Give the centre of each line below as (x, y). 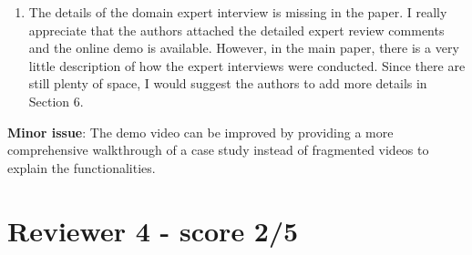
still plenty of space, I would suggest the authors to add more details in (228, 83)
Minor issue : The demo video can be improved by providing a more (200, 132)
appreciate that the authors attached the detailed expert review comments (236, 30)
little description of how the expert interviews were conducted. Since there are (247, 65)
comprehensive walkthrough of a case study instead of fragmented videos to (218, 150)
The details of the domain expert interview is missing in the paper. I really (238, 12)
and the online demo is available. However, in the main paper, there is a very (244, 48)
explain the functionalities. (82, 167)
